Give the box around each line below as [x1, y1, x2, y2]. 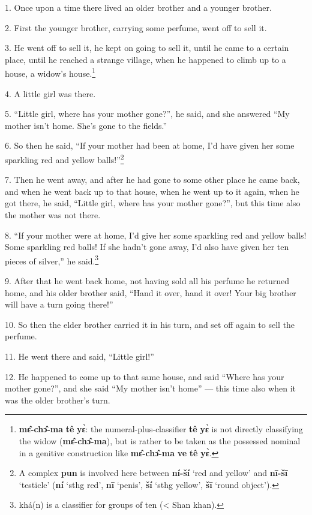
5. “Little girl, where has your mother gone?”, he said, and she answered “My [5, 107, 290, 120]
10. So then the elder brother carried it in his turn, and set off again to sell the [5, 318, 295, 330]
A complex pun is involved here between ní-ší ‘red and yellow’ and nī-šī [19, 466, 288, 479]
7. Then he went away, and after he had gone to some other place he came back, [5, 173, 300, 186]
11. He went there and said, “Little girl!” [5, 350, 154, 363]
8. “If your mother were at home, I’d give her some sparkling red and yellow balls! [5, 228, 307, 241]
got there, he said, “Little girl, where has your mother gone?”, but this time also [5, 197, 301, 209]
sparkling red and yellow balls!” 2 [5, 152, 124, 165]
